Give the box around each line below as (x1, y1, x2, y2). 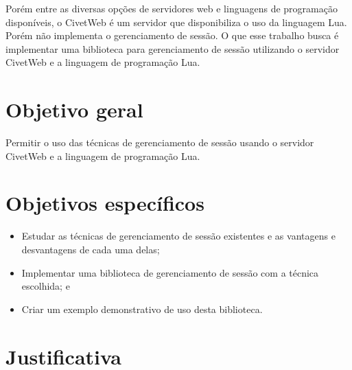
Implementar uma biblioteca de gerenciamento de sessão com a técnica (21, 265, 319, 279)
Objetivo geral (5, 95, 143, 124)
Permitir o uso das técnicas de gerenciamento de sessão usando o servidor (5, 135, 314, 150)
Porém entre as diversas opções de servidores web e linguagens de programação (5, 1, 338, 15)
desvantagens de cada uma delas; (21, 242, 160, 256)
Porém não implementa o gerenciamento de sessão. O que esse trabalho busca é (5, 28, 339, 43)
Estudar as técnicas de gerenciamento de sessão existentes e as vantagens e (21, 229, 336, 243)
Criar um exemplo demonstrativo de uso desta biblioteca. (21, 301, 263, 316)
